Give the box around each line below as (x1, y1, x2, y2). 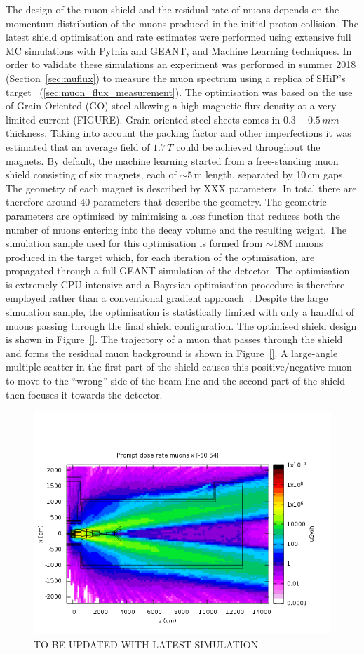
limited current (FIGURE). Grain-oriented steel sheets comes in (6, 112, 281, 126)
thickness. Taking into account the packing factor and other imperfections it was (6, 126, 351, 140)
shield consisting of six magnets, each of (6, 167, 177, 182)
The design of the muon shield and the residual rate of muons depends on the (6, 2, 339, 16)
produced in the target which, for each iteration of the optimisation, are (6, 249, 315, 264)
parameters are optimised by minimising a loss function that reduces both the (6, 208, 340, 222)
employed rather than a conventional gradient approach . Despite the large (6, 291, 328, 305)
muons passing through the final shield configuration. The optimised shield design (6, 318, 357, 333)
